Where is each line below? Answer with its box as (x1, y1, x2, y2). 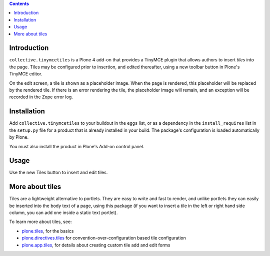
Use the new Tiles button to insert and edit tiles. (9, 170, 108, 176)
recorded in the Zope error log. (9, 94, 73, 100)
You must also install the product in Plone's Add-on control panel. (9, 143, 144, 149)
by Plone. (9, 134, 29, 140)
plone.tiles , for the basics (21, 228, 74, 234)
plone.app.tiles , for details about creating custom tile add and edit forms (21, 242, 170, 248)
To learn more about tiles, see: (9, 219, 72, 225)
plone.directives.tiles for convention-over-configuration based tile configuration (21, 235, 186, 241)
